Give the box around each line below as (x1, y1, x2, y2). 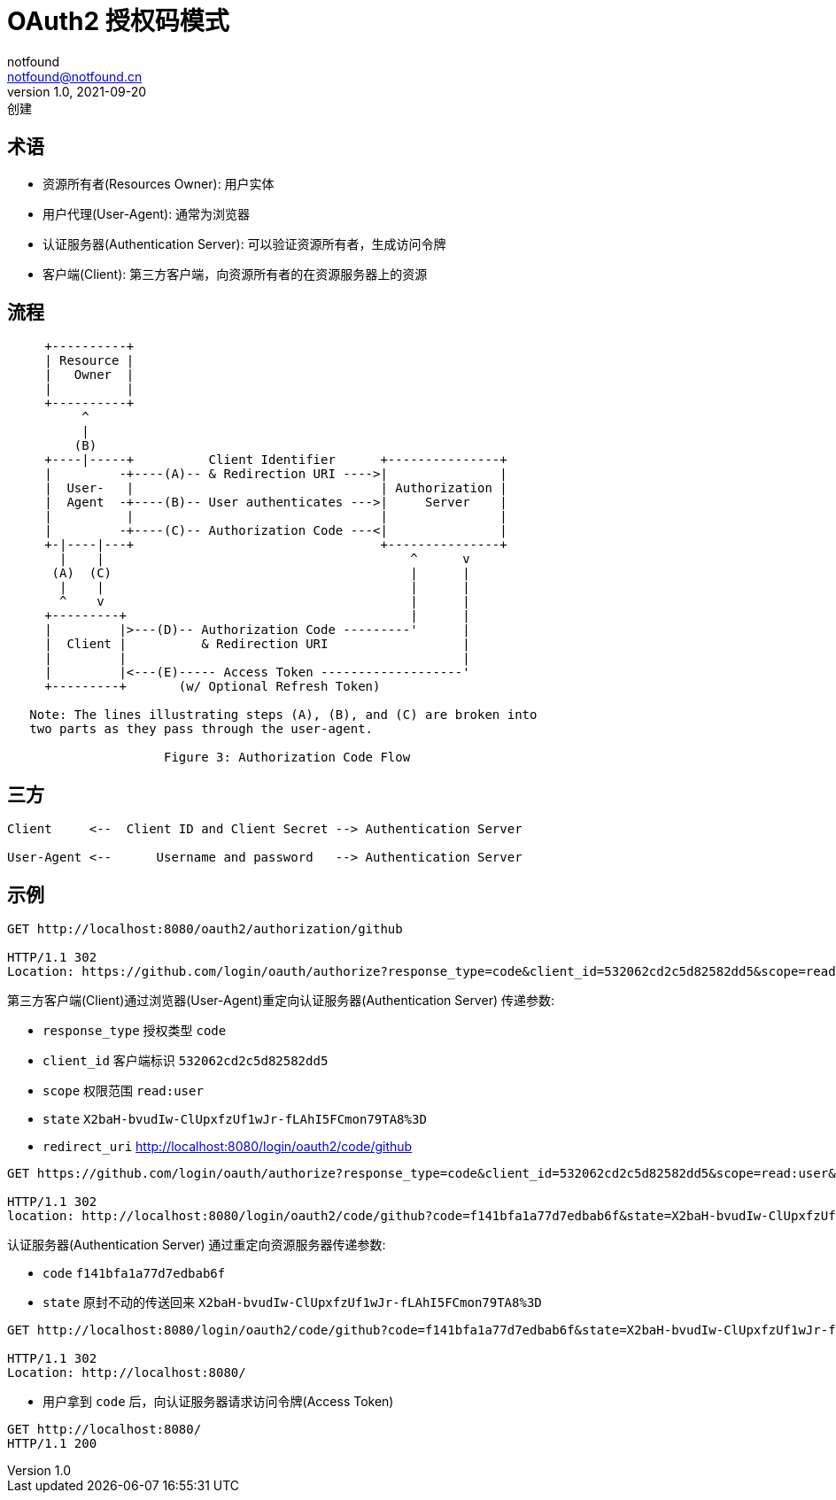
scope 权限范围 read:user (43, 1083, 204, 1099)
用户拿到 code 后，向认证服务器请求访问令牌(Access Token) (43, 1394, 394, 1410)
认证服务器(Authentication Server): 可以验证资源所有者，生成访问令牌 (43, 236, 446, 251)
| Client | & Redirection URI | (44, 637, 470, 652)
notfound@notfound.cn (7, 68, 143, 84)
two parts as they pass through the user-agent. (29, 722, 374, 737)
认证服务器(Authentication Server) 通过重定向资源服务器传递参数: (7, 1237, 386, 1253)
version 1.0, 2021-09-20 (7, 83, 147, 99)
